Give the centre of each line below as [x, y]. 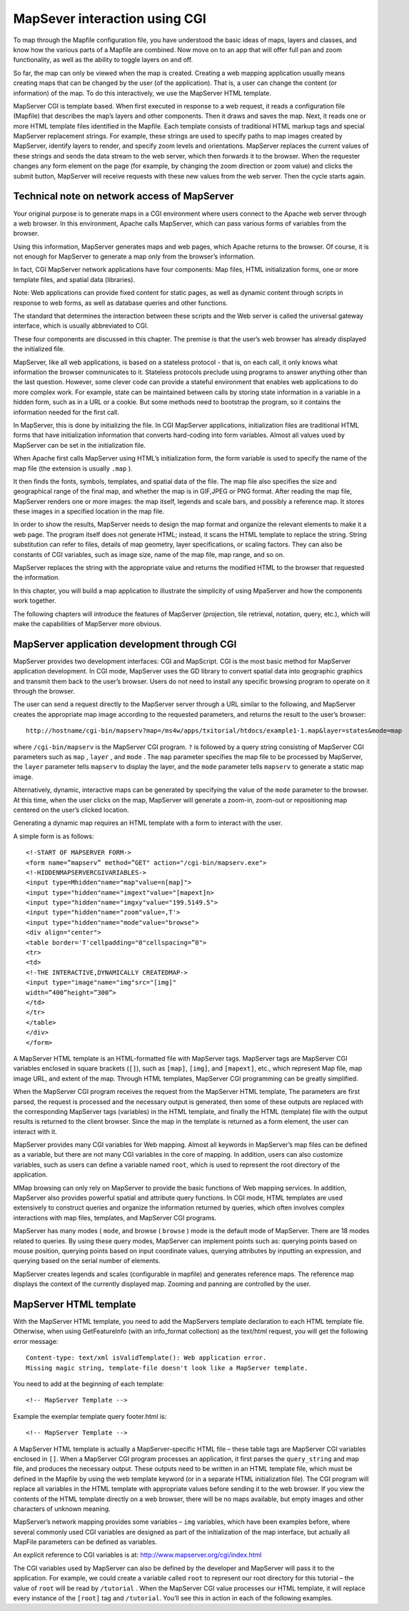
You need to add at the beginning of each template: [89, 1384]
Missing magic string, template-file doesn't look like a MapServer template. [167, 1368]
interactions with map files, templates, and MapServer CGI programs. [115, 1218]
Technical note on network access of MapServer [124, 196]
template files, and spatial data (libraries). [74, 279]
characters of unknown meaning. [62, 1509]
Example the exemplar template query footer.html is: [90, 1416]
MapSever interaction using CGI [110, 19]
